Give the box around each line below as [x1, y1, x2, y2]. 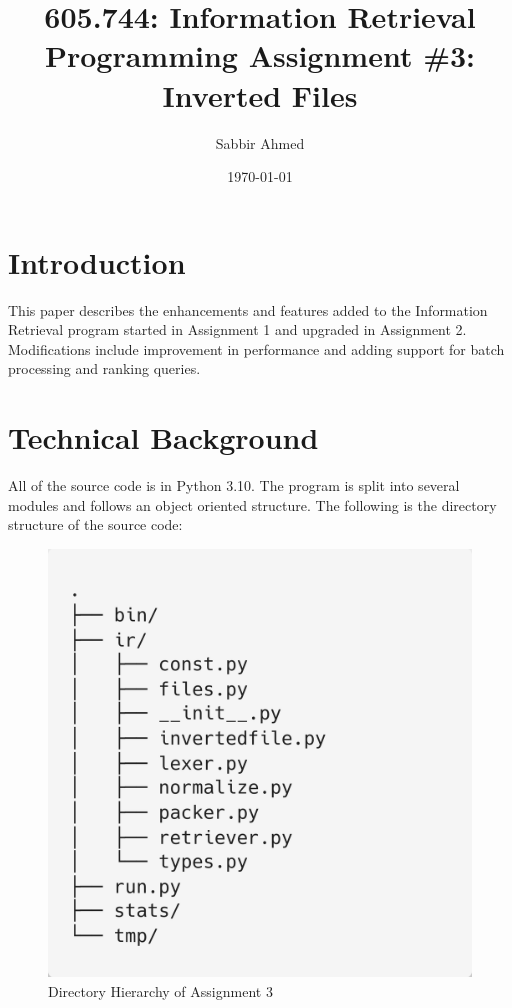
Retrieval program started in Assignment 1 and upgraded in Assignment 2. [8, 319, 467, 340]
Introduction [8, 241, 186, 282]
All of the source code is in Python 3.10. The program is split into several [8, 475, 460, 496]
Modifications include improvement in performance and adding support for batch [8, 338, 505, 359]
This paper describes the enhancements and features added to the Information [8, 299, 488, 320]
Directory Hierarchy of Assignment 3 [48, 980, 273, 1001]
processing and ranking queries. [8, 358, 201, 379]
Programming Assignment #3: [44, 35, 476, 76]
